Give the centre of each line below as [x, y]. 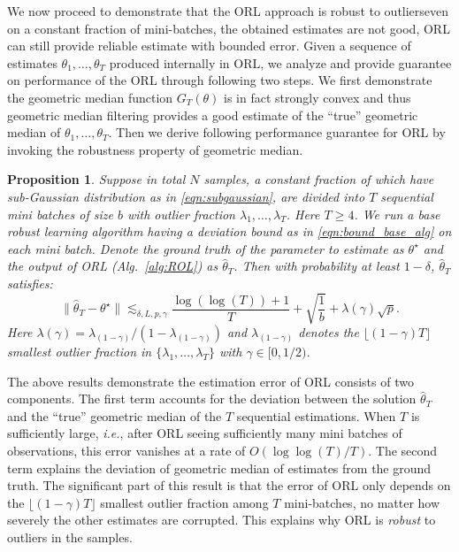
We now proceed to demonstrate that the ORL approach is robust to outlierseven [228, 11]
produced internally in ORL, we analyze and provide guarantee [280, 62]
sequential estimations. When [316, 415]
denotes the [329, 332]
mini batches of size [60, 214]
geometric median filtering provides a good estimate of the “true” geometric [213, 115]
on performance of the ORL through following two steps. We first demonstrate [220, 80]
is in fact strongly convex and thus [317, 97]
